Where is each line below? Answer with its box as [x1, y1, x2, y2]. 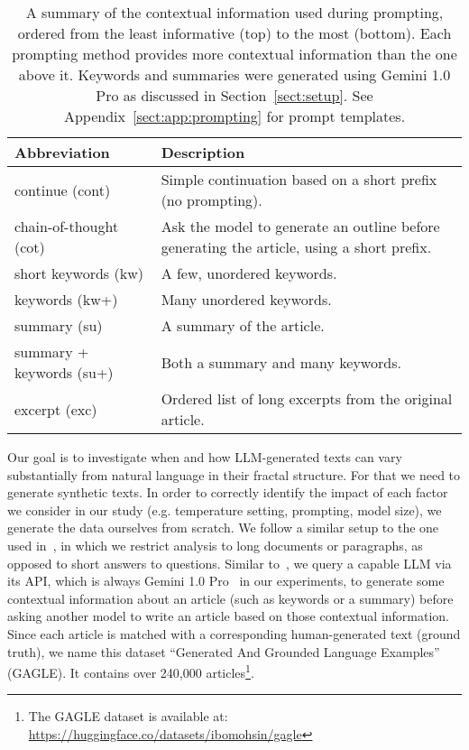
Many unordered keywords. [161, 289, 332, 310]
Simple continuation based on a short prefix [161, 169, 437, 190]
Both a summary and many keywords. [161, 351, 401, 373]
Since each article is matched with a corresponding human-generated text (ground [7, 624, 461, 643]
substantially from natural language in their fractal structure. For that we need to [7, 465, 461, 484]
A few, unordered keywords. [161, 263, 337, 283]
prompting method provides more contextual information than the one [12, 43, 457, 64]
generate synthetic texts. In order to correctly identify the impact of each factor [7, 483, 448, 502]
